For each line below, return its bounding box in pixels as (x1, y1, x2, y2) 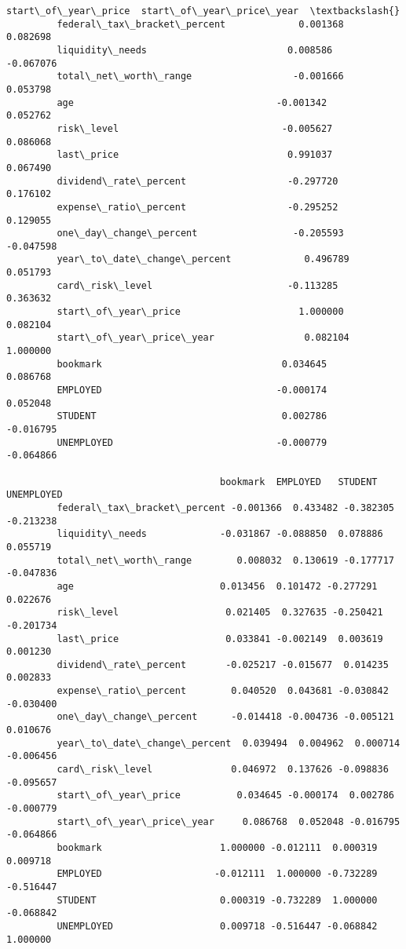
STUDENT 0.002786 (57, 411, 327, 422)
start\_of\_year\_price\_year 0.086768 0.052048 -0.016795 (57, 816, 401, 827)
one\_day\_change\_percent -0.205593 (57, 228, 344, 239)
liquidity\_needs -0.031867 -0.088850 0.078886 (57, 528, 383, 540)
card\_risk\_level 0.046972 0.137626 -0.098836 (57, 764, 389, 776)
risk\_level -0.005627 (57, 122, 333, 134)
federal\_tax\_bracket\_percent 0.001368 (57, 18, 344, 30)
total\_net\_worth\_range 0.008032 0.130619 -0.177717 (57, 554, 394, 566)
